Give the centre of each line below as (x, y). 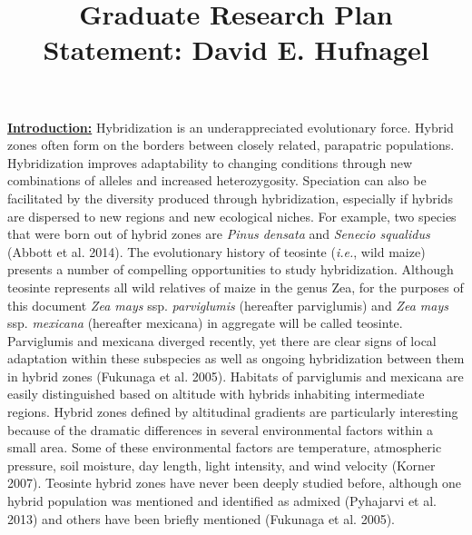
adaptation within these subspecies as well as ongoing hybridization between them (236, 358)
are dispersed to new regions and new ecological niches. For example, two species (232, 216)
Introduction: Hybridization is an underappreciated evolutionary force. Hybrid (231, 127)
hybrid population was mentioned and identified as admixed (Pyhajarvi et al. (222, 501)
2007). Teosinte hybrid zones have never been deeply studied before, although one (235, 483)
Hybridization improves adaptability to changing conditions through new (210, 162)
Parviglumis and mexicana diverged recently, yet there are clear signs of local (222, 340)
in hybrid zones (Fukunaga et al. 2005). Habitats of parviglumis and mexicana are (236, 376)
